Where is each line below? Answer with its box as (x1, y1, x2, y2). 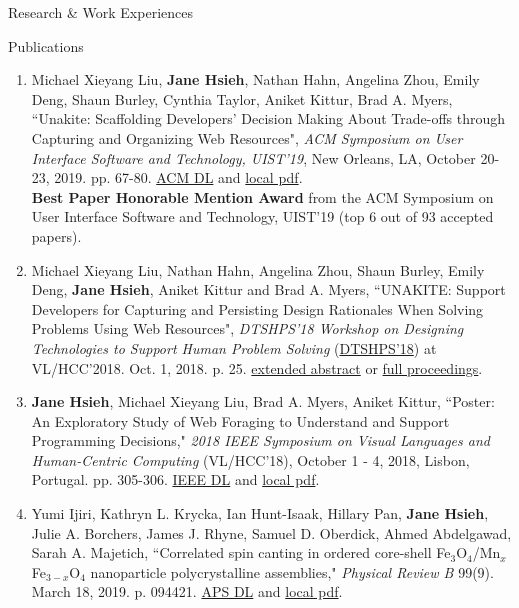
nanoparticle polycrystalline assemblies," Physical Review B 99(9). (90, 561, 494, 582)
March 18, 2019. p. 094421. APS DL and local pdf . (31, 581, 343, 602)
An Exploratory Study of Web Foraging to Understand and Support (31, 410, 450, 431)
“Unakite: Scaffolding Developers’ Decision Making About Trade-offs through (31, 108, 506, 129)
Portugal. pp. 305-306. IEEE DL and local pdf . (31, 469, 320, 490)
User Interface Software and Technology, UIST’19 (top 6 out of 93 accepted (31, 206, 494, 227)
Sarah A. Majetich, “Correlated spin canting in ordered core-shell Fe (31, 542, 451, 563)
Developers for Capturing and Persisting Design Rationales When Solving (31, 298, 484, 319)
